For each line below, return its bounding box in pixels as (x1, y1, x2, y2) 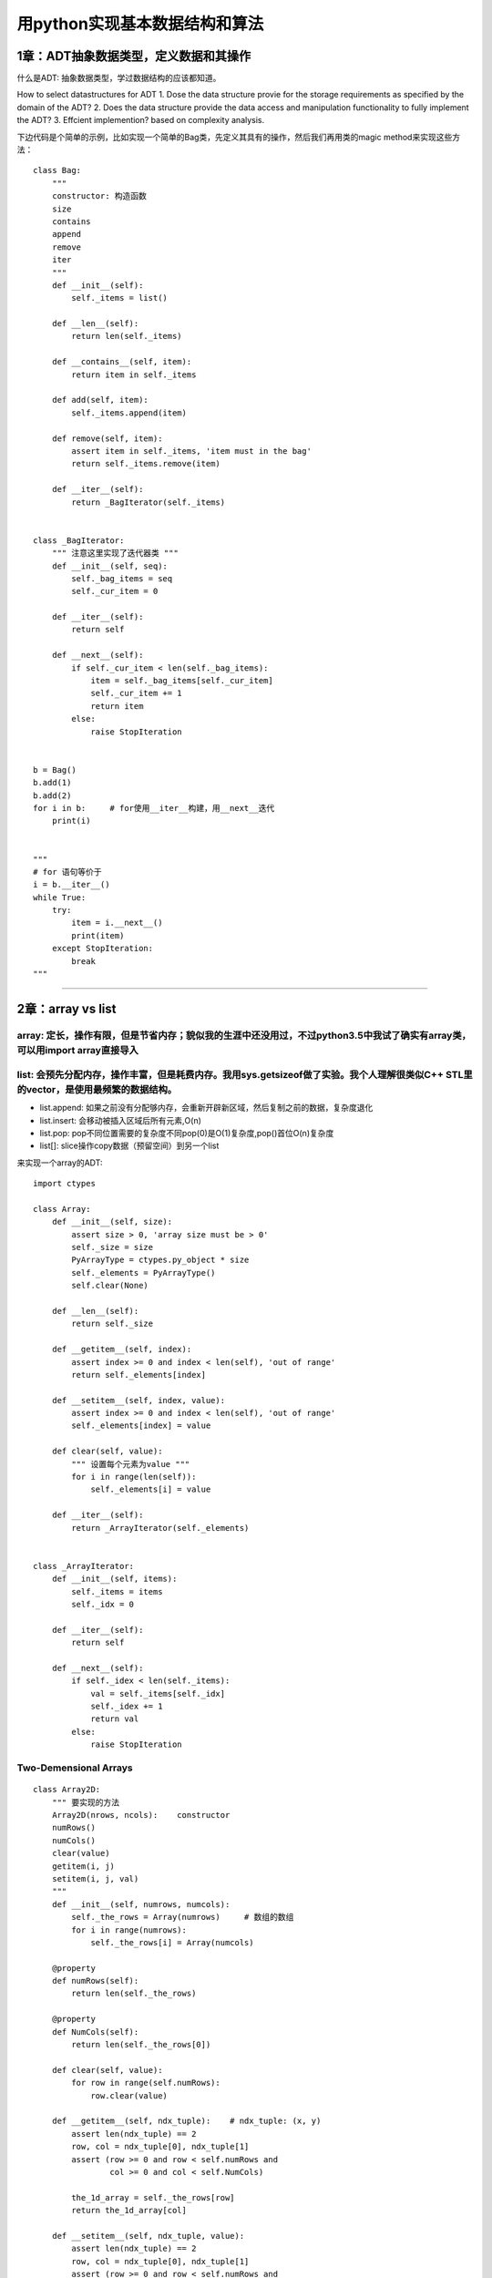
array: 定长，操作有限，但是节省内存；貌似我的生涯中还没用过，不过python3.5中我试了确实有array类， (16, 1029, 471, 1042)
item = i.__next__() (71, 918, 163, 929)
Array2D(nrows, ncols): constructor (51, 1810, 231, 1820)
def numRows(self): (51, 1975, 139, 1986)
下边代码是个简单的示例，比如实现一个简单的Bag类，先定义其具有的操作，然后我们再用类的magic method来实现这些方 (16, 131, 460, 142)
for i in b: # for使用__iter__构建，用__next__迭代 (33, 803, 275, 813)
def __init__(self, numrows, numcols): (51, 1899, 231, 1909)
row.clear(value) (90, 2090, 169, 2100)
